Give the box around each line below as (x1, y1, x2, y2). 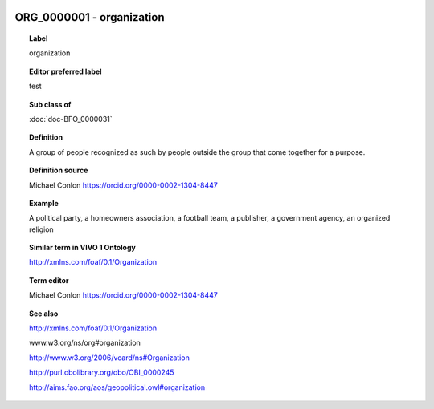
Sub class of (29, 99, 72, 109)
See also (29, 309, 59, 318)
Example (29, 198, 59, 208)
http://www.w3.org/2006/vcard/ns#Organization (29, 353, 190, 362)
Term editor (29, 275, 69, 285)
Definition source (29, 165, 88, 176)
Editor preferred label (29, 67, 102, 76)
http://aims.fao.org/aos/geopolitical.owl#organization (29, 382, 205, 392)
